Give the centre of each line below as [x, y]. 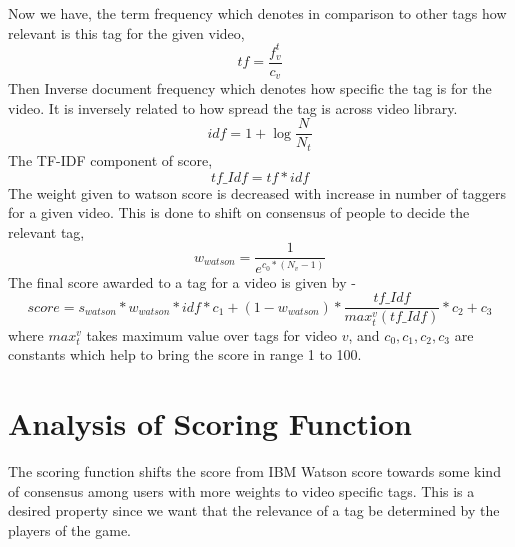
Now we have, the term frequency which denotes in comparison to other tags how [257, 13]
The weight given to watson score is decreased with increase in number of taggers [257, 192]
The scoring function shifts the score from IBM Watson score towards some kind [254, 471]
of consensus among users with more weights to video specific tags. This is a [241, 490]
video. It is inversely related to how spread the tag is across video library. [233, 107]
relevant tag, [46, 231]
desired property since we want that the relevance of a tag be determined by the [254, 510]
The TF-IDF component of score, [110, 159]
